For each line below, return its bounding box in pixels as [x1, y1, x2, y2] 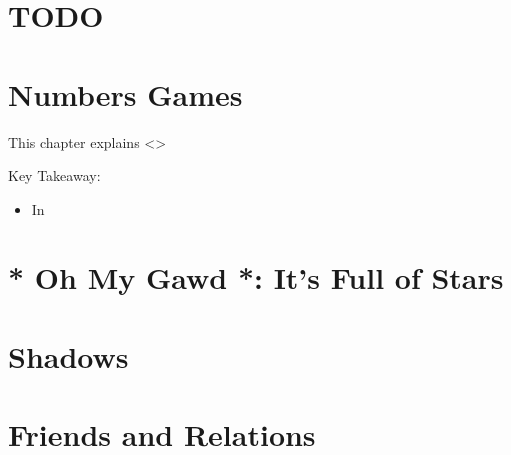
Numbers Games [8, 73, 243, 114]
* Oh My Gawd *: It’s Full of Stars [8, 257, 504, 298]
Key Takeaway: [8, 165, 101, 186]
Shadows [8, 335, 129, 376]
